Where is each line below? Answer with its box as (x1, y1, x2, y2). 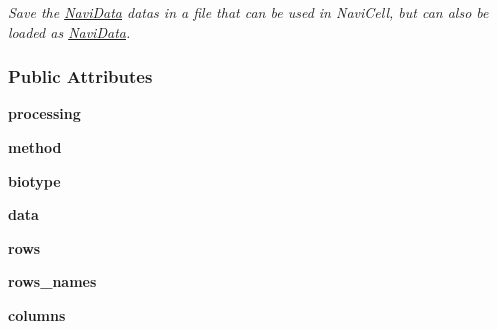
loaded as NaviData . (8, 21, 131, 42)
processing (8, 103, 81, 124)
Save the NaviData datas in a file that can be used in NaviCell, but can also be (8, 2, 489, 22)
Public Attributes (8, 64, 153, 89)
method (8, 137, 62, 157)
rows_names (8, 271, 97, 292)
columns (8, 304, 66, 325)
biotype (8, 170, 61, 191)
